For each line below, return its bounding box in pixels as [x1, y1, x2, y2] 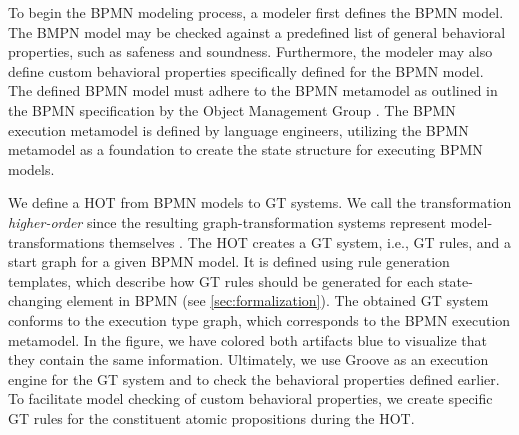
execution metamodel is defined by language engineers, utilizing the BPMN [8, 119, 469, 140]
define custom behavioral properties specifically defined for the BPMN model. [8, 60, 484, 81]
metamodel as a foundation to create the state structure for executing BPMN [8, 139, 483, 160]
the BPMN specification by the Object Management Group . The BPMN [8, 99, 456, 120]
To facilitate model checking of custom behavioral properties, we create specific [8, 388, 493, 409]
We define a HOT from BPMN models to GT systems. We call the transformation [8, 192, 512, 213]
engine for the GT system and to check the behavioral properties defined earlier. [8, 368, 500, 389]
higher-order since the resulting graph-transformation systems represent [8, 211, 446, 232]
